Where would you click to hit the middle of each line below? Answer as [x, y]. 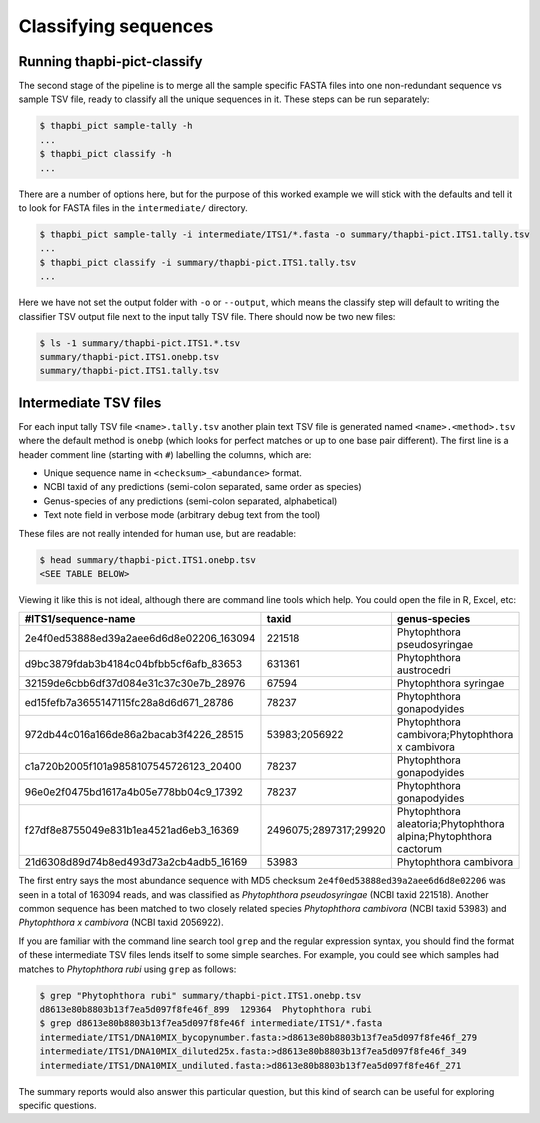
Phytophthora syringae [450, 683]
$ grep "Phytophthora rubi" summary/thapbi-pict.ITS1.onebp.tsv [200, 995]
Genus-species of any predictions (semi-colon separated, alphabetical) [190, 501]
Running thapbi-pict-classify [110, 61]
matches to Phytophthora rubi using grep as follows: [127, 969]
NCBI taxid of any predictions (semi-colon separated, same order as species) [202, 487]
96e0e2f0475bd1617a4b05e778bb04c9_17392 [134, 792]
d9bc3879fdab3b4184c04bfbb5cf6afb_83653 [133, 664]
